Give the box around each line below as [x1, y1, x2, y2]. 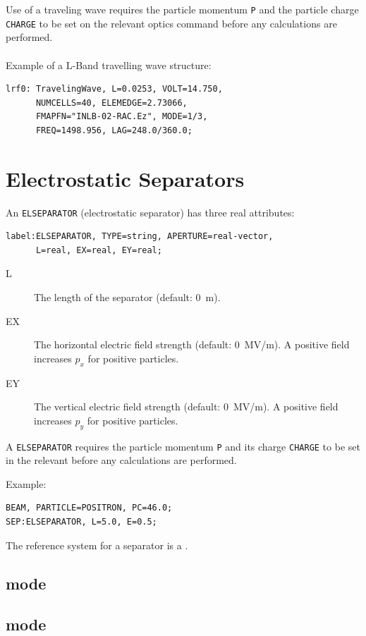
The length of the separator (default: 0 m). [34, 290, 221, 305]
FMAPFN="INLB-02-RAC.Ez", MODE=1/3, [35, 111, 208, 122]
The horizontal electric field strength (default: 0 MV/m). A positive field [34, 337, 350, 352]
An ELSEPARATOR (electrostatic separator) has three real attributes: [6, 204, 295, 219]
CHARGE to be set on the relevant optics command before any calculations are [6, 16, 337, 30]
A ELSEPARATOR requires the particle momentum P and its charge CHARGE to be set [6, 439, 360, 453]
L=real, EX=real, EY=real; [35, 245, 162, 255]
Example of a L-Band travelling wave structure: [6, 57, 212, 72]
